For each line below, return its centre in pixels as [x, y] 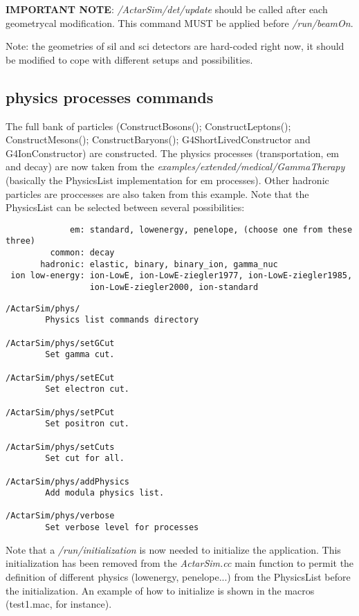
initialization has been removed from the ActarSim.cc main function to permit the [180, 563]
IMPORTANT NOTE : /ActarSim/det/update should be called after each [167, 9]
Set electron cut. [87, 389]
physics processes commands [110, 97]
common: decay [82, 253]
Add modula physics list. [105, 493]
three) [20, 241]
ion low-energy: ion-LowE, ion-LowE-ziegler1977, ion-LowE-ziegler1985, [182, 276]
